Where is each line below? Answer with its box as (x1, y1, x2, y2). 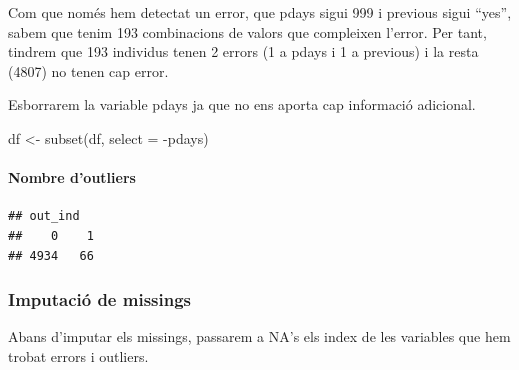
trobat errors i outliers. (8, 345, 149, 366)
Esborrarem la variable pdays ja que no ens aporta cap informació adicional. (8, 94, 476, 115)
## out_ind (8, 209, 80, 224)
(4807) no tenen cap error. (8, 60, 169, 81)
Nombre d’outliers (8, 167, 136, 188)
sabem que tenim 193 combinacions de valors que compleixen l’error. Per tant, (8, 21, 487, 42)
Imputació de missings (8, 287, 192, 312)
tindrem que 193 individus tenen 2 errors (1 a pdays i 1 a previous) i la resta (8, 41, 479, 62)
